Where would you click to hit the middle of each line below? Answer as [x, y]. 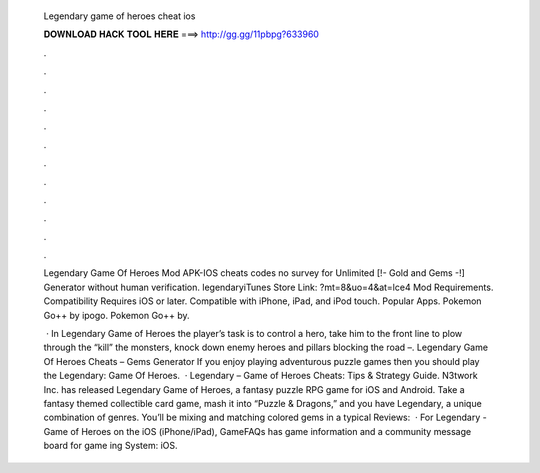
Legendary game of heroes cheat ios [119, 16]
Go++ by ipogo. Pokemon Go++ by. [116, 315]
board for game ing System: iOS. [111, 446]
